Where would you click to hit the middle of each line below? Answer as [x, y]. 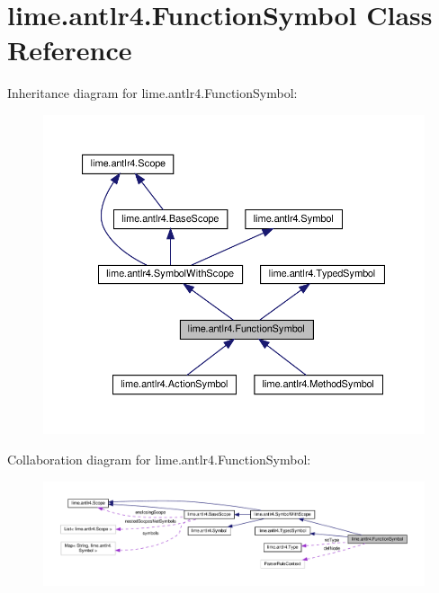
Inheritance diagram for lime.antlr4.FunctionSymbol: [152, 93]
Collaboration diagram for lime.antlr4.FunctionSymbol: [159, 460]
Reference [70, 50]
